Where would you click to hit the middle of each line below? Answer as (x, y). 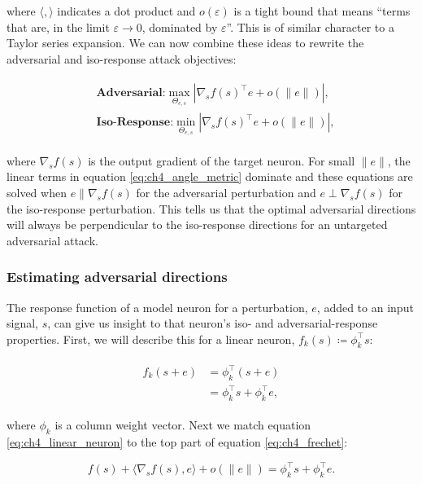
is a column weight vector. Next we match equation (183, 425)
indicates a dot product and (126, 11)
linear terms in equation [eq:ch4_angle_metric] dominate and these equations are (210, 176)
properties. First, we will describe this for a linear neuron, (151, 339)
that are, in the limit (58, 26)
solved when (37, 192)
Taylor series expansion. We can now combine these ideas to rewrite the (185, 43)
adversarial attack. (52, 240)
